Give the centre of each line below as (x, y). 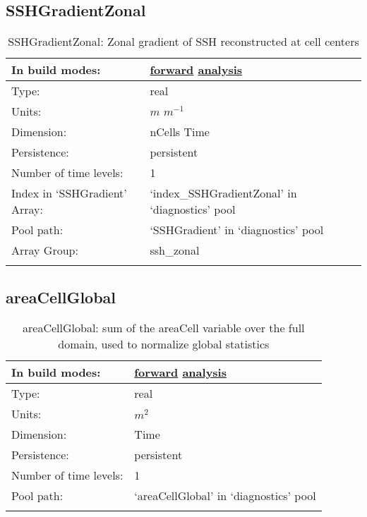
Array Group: (45, 250)
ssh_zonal (175, 250)
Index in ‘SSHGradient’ (69, 193)
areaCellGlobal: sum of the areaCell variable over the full (164, 328)
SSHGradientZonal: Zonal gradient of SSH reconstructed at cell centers (183, 42)
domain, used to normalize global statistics (164, 344)
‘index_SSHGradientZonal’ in (223, 193)
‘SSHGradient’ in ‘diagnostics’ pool (237, 230)
